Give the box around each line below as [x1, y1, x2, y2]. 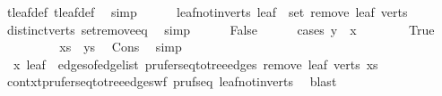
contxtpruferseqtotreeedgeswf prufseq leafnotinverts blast [6, 72, 337, 91]
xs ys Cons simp [59, 37, 182, 56]
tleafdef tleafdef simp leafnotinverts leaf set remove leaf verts [6, 3, 408, 20]
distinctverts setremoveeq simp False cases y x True [6, 20, 435, 38]
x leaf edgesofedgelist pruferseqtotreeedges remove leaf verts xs [13, 54, 378, 73]
